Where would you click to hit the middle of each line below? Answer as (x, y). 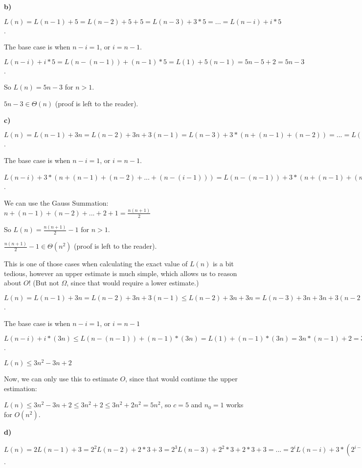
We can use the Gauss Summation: (56, 203)
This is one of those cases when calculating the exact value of (96, 264)
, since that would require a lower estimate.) (133, 283)
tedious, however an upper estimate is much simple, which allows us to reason (121, 273)
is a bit (223, 264)
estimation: (21, 388)
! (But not (44, 283)
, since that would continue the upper (181, 378)
